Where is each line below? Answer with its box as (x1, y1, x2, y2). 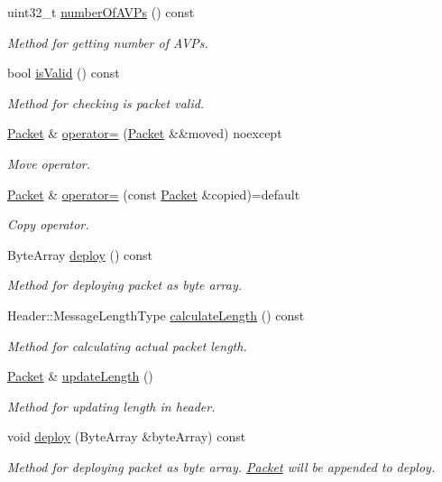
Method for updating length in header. (7, 396, 216, 415)
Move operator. (7, 153, 90, 172)
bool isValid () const (7, 63, 120, 82)
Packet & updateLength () (7, 366, 153, 385)
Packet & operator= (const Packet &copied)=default (7, 184, 300, 203)
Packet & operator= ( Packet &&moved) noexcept (7, 124, 282, 143)
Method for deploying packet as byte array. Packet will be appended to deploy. (7, 457, 436, 476)
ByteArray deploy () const (7, 245, 152, 264)
